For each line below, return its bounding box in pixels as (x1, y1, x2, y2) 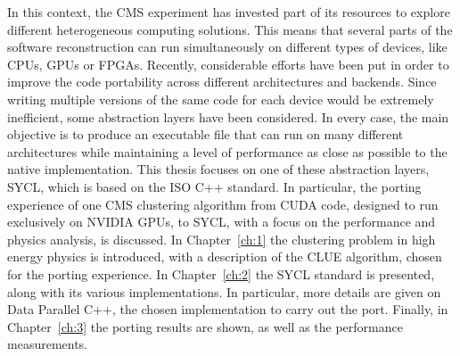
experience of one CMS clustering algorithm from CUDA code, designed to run (7, 195, 439, 213)
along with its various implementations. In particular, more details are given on (7, 282, 441, 301)
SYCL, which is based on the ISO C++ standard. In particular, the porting (7, 177, 422, 195)
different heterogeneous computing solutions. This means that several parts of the (7, 20, 453, 38)
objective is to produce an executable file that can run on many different (7, 125, 404, 144)
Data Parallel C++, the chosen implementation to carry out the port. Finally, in (7, 300, 448, 319)
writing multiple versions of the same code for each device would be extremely (7, 89, 434, 108)
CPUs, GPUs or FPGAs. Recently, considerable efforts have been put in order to (7, 54, 449, 73)
